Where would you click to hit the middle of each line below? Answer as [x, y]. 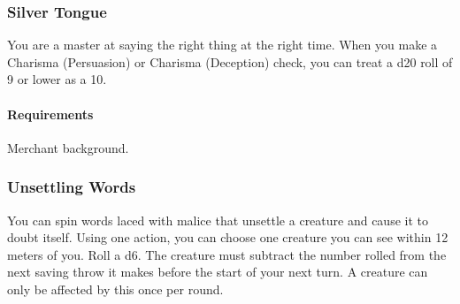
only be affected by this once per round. [115, 289]
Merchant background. [68, 147]
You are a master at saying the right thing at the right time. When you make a [222, 45]
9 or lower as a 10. [57, 79]
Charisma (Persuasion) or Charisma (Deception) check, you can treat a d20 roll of [230, 61]
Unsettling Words [72, 187]
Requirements [50, 114]
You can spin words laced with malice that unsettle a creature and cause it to [218, 220]
